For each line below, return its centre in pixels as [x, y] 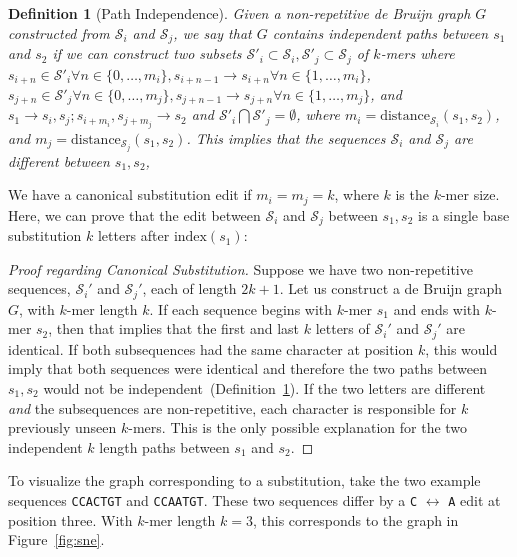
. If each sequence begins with [241, 308]
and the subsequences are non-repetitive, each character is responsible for [232, 407]
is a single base [464, 214]
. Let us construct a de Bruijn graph [391, 288]
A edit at [474, 499]
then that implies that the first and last [178, 328]
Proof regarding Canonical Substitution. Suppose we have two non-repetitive [240, 268]
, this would [461, 348]
